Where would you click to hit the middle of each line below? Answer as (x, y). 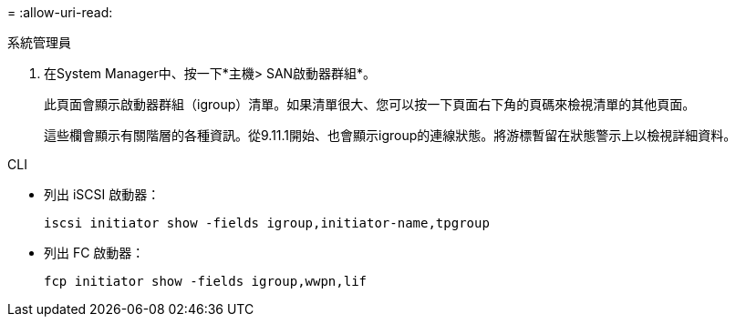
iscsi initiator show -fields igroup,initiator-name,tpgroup (267, 223)
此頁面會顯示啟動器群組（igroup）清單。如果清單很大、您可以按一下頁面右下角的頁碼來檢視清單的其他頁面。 (370, 104)
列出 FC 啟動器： (94, 253)
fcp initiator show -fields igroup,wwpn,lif (206, 281)
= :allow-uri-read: (60, 12)
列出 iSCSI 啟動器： (102, 194)
